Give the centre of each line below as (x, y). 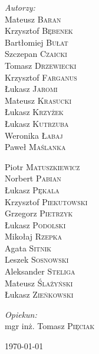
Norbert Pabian (33, 178)
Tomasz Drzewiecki (41, 65)
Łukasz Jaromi (31, 89)
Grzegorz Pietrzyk (39, 213)
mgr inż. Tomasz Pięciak (50, 326)
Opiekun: (21, 314)
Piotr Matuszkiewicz (42, 166)
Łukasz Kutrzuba (37, 123)
